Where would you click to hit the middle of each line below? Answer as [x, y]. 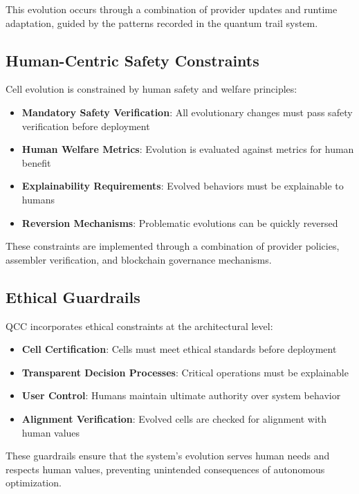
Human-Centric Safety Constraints [132, 60]
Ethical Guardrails [73, 296]
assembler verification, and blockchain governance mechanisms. [139, 259]
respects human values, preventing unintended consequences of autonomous [165, 469]
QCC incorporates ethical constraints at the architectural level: [139, 326]
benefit [36, 162]
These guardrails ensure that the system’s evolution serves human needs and [168, 456]
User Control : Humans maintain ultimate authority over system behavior [181, 395]
